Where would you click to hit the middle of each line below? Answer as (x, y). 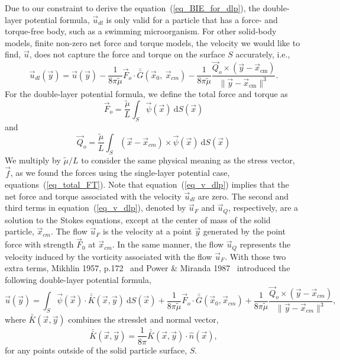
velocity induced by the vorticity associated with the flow (109, 256)
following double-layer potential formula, (78, 279)
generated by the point (244, 231)
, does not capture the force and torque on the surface (127, 54)
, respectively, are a (263, 208)
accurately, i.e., (263, 54)
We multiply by (33, 160)
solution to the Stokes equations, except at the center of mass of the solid (138, 219)
